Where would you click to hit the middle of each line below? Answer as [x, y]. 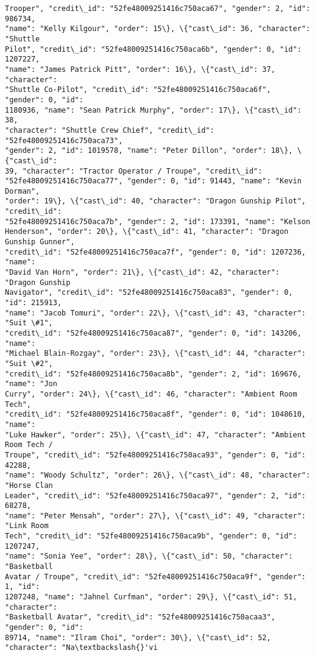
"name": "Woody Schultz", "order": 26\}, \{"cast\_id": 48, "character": [158, 475]
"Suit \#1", [29, 323]
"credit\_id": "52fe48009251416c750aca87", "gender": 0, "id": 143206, [153, 333]
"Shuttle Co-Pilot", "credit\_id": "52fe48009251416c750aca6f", [138, 90]
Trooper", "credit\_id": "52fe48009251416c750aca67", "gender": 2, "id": [158, 9]
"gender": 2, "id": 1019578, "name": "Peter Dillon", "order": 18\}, [149, 151]
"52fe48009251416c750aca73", [64, 140]
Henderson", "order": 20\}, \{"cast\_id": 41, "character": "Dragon [147, 232]
